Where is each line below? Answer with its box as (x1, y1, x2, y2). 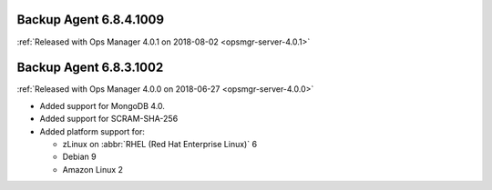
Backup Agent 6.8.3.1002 (16, 60, 164, 75)
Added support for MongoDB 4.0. (39, 100, 166, 111)
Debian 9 (62, 151, 97, 163)
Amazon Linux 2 (62, 164, 123, 175)
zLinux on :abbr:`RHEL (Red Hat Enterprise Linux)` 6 (62, 138, 258, 149)
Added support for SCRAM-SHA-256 (39, 114, 179, 125)
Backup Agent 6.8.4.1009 (16, 12, 164, 27)
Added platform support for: (39, 125, 146, 136)
